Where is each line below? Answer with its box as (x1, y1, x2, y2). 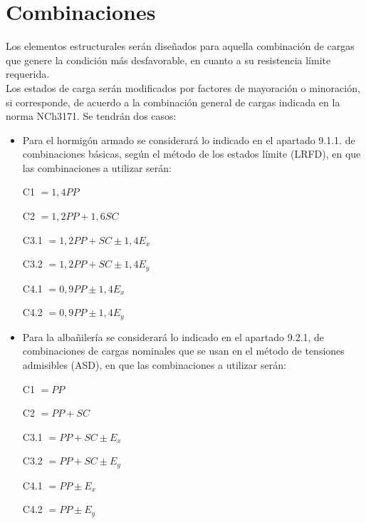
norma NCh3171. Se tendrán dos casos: (6, 108, 177, 123)
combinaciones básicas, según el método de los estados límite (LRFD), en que (22, 146, 361, 161)
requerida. (6, 66, 50, 81)
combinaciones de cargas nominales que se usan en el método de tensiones (22, 343, 345, 358)
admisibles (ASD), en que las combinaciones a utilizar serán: (22, 357, 286, 372)
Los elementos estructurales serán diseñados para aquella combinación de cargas (6, 39, 355, 54)
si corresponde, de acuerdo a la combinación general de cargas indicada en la (6, 94, 340, 109)
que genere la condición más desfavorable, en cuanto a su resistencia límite (6, 52, 331, 67)
